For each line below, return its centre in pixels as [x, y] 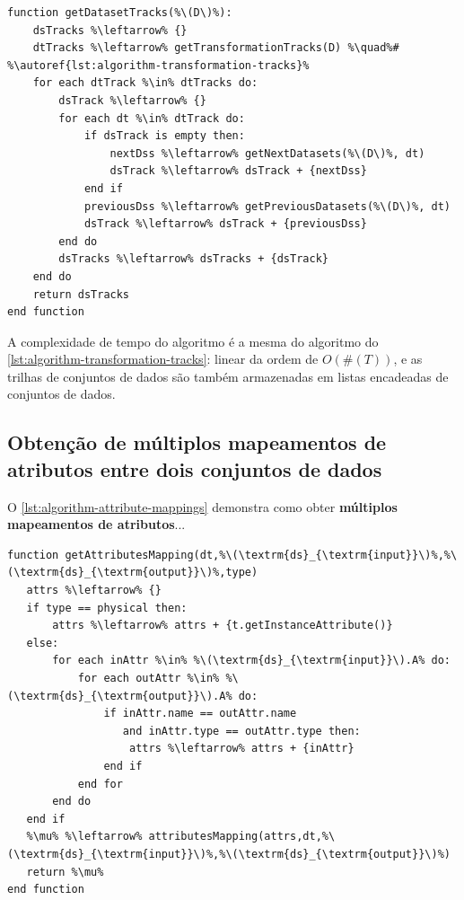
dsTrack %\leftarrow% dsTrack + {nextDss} [238, 171]
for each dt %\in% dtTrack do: [152, 118]
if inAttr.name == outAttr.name [200, 714]
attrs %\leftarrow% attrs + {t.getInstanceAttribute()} [223, 626]
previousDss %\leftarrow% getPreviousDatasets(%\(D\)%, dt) [267, 206]
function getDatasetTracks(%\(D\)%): [120, 13]
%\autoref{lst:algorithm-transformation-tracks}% [158, 65]
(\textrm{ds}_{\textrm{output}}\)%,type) [133, 573]
